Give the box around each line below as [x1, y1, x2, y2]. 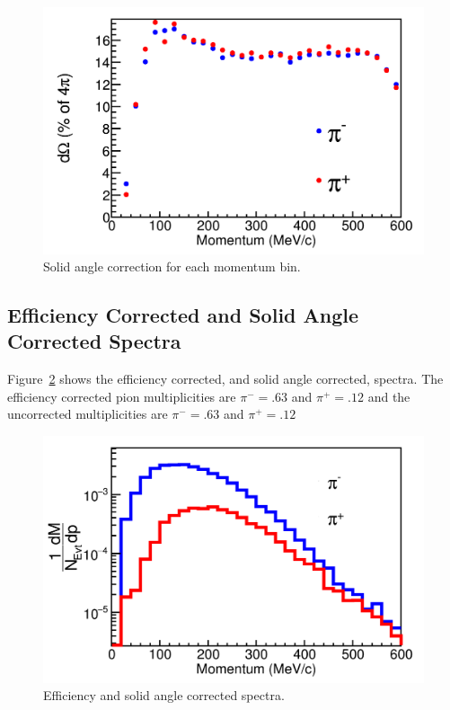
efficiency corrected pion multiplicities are [7, 386, 236, 405]
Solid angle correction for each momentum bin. [43, 257, 301, 276]
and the [367, 386, 410, 405]
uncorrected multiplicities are [7, 404, 168, 423]
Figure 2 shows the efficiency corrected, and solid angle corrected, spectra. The [7, 369, 444, 388]
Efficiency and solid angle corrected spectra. [43, 686, 285, 705]
